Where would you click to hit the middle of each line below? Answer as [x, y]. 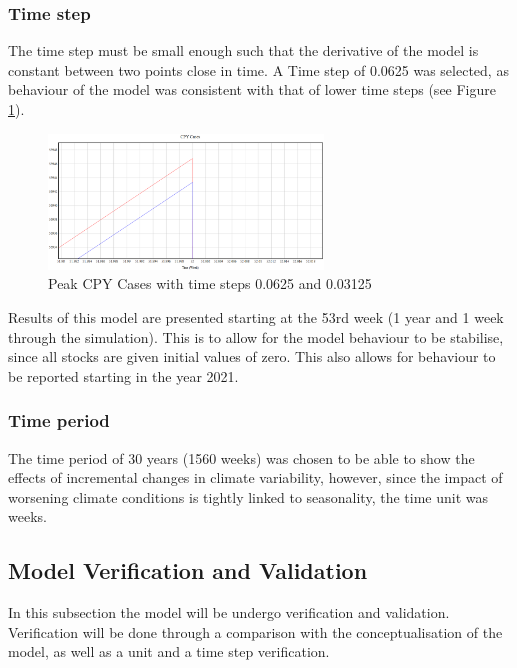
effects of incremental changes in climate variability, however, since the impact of [255, 477]
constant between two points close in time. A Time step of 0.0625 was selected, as [258, 69]
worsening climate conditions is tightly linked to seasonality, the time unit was [248, 496]
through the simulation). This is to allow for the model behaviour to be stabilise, [256, 336]
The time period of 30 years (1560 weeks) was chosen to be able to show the [241, 457]
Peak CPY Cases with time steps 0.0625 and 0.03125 [210, 283]
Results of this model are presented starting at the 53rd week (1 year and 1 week [256, 316]
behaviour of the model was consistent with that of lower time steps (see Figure [252, 89]
